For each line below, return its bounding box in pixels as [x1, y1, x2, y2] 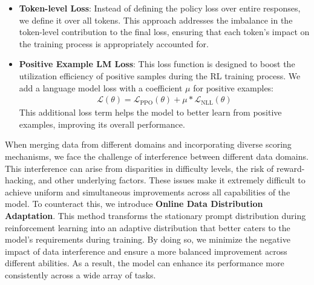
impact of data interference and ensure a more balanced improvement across [5, 244, 287, 257]
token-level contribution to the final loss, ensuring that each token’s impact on [19, 25, 310, 38]
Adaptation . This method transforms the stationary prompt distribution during [5, 209, 306, 221]
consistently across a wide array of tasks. [5, 268, 156, 281]
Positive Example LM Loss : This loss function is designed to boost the [19, 57, 295, 70]
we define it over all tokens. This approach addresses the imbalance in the [19, 13, 293, 26]
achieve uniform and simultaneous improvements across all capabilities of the [5, 185, 290, 198]
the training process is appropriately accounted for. [19, 37, 209, 50]
